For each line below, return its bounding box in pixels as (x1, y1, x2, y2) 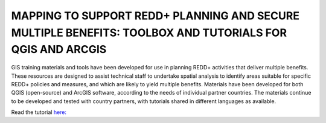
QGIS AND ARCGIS (11, 43, 107, 57)
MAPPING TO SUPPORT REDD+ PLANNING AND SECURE (11, 9, 300, 22)
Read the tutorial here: (11, 109, 66, 116)
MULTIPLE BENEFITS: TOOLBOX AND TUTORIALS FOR (11, 26, 287, 39)
